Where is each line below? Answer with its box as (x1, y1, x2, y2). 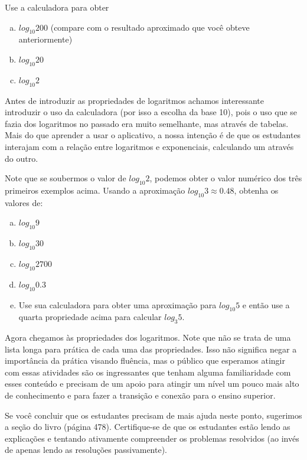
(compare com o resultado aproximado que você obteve (50, 21, 250, 33)
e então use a (242, 298, 290, 311)
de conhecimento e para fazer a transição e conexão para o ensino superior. (5, 389, 276, 402)
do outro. (5, 152, 38, 164)
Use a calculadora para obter (5, 1, 109, 13)
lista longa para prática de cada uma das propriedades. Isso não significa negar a (5, 342, 297, 355)
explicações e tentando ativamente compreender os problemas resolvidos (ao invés (5, 432, 299, 444)
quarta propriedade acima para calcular (18, 311, 162, 323)
